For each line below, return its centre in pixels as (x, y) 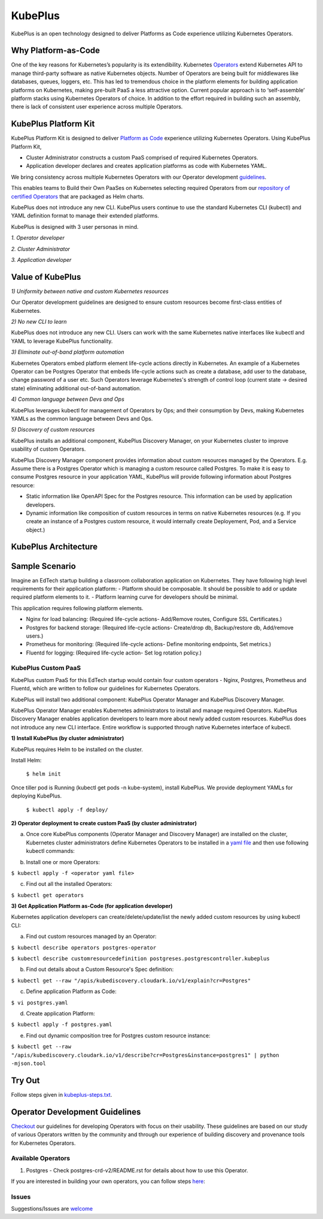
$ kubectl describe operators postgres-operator (84, 948)
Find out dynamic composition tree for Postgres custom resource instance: (118, 1035)
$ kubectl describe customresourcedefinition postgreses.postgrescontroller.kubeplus (141, 959)
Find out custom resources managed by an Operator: (91, 936)
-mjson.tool (28, 1063)
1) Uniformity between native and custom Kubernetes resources (90, 291)
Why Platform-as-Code (56, 51)
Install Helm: (26, 760)
